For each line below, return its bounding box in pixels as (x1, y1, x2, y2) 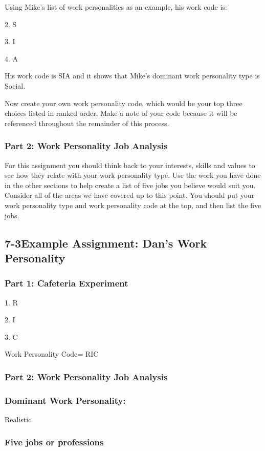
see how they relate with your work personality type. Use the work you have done (5, 170, 261, 180)
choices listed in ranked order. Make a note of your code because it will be (5, 108, 237, 118)
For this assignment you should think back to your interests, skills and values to (5, 159, 255, 170)
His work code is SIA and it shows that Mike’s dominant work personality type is (5, 70, 260, 81)
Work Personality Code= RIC (5, 348, 99, 359)
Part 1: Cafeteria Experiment (5, 277, 128, 290)
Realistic (5, 414, 32, 424)
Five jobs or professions (5, 436, 104, 448)
